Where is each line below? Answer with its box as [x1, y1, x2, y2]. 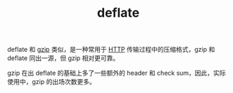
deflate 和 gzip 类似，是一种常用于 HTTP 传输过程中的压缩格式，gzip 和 [7, 45, 215, 54]
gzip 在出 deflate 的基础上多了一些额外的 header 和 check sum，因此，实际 [7, 69, 227, 78]
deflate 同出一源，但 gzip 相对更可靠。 [7, 54, 120, 62]
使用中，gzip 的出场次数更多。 [7, 78, 96, 86]
